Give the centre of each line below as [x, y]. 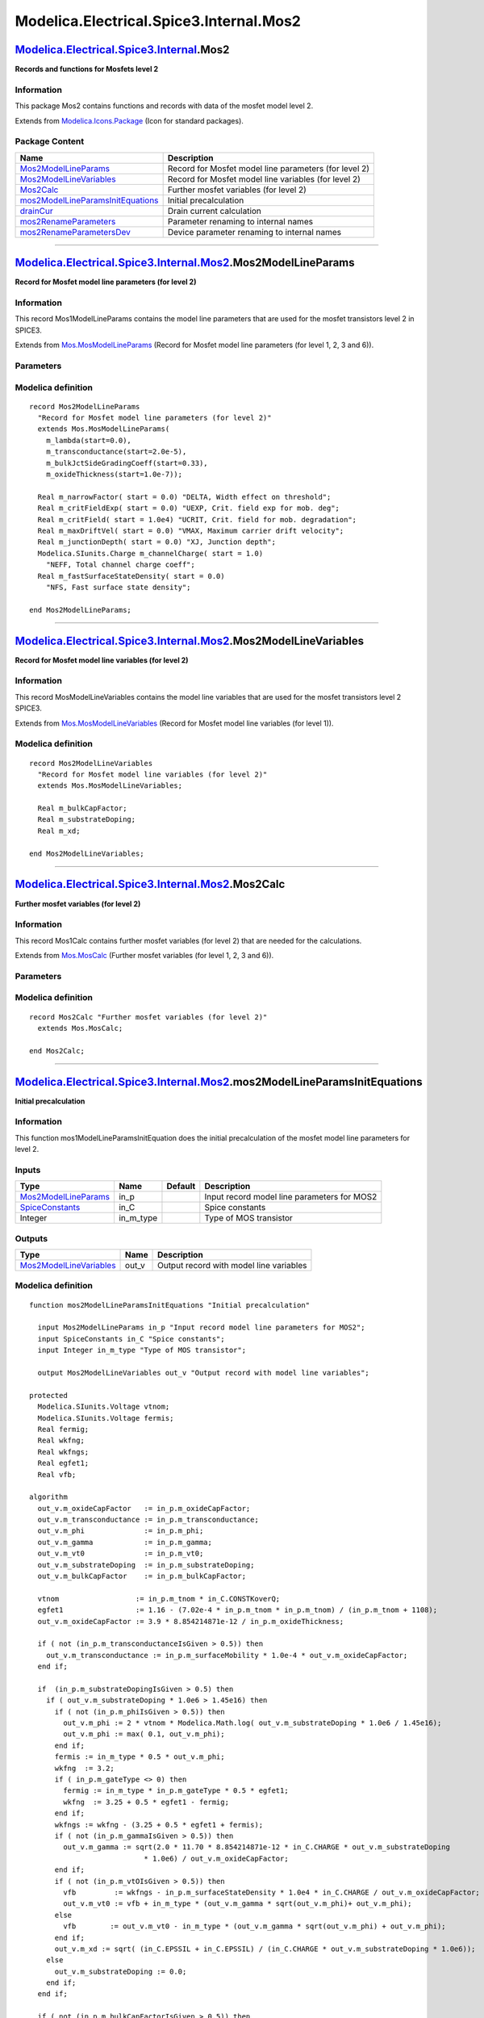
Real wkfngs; [63, 1452]
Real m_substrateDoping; [87, 820]
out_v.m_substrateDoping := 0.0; [121, 1971]
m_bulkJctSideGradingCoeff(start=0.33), [127, 463]
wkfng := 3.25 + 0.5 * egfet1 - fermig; [146, 1802]
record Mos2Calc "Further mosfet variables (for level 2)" [148, 1017]
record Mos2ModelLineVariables [91, 763]
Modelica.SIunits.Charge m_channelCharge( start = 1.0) [150, 553]
